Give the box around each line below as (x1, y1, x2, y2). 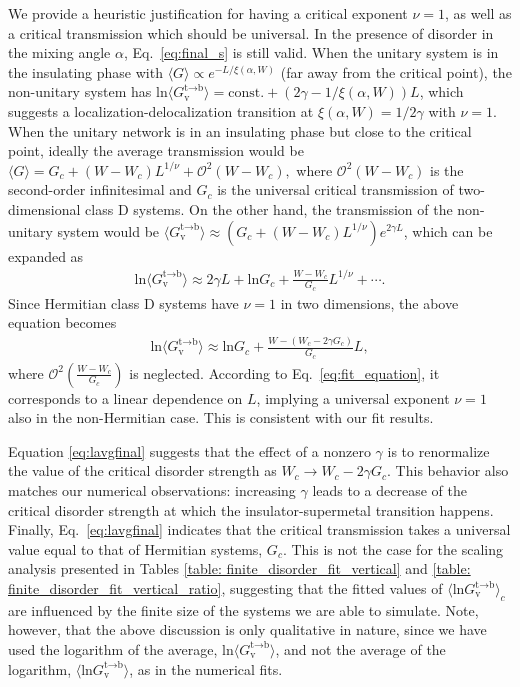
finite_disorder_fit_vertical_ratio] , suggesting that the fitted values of (8, 578, 443, 598)
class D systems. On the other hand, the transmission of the (85, 198, 453, 219)
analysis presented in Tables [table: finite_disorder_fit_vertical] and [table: (8, 558, 471, 579)
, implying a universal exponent (256, 387, 450, 408)
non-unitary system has (8, 81, 152, 102)
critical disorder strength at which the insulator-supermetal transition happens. (8, 499, 494, 520)
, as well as (444, 3, 512, 23)
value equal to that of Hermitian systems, (8, 538, 263, 559)
